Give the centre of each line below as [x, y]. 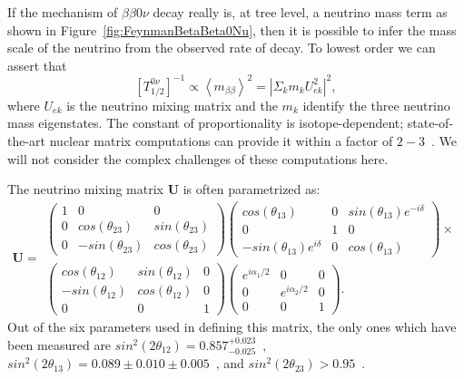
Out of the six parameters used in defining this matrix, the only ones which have [232, 327]
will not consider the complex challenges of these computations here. [198, 158]
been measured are [59, 344]
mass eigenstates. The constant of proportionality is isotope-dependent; [206, 123]
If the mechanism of [63, 12]
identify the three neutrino [376, 105]
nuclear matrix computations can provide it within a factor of [221, 141]
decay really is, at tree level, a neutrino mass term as [300, 12]
